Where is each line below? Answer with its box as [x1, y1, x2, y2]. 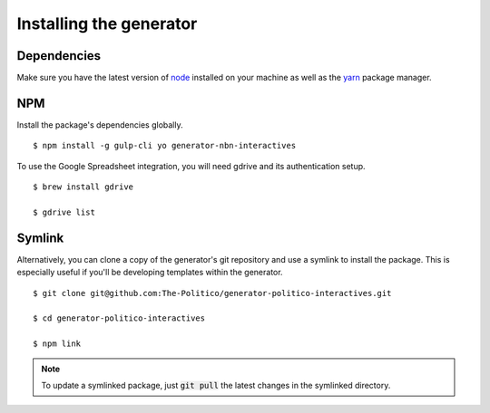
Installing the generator [16, 14, 198, 34]
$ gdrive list [33, 206, 95, 217]
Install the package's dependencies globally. [16, 119, 183, 130]
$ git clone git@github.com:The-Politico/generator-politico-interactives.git [33, 288, 392, 298]
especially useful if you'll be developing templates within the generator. [16, 267, 283, 278]
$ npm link [33, 339, 82, 349]
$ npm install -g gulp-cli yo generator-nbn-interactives [33, 140, 297, 151]
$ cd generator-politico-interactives [33, 313, 206, 323]
